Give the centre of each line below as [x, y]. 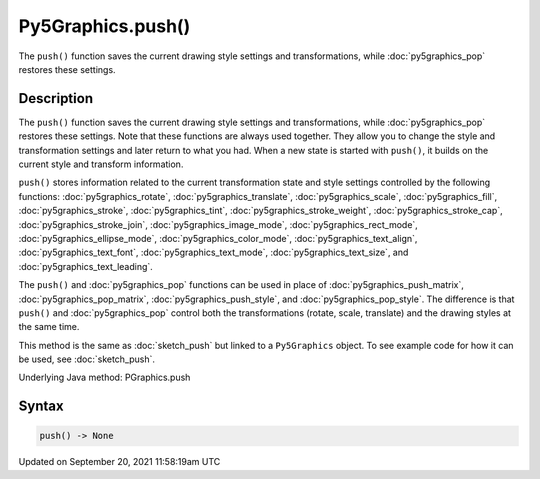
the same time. [49, 327]
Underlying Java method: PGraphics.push [104, 377]
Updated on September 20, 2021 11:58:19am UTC [119, 462]
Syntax [41, 406]
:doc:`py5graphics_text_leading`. [86, 266]
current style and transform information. [101, 164]
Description [56, 98]
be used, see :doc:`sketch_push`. [86, 359]
